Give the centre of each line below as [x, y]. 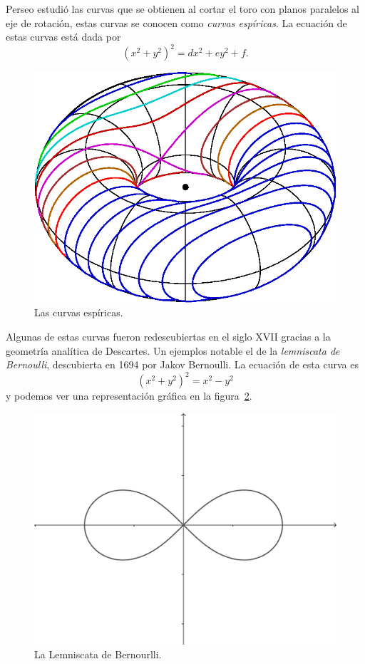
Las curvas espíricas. [79, 312]
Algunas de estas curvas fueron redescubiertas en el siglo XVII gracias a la [168, 337]
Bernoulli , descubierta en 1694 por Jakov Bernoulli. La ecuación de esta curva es [182, 364]
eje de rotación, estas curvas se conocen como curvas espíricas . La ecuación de [176, 22]
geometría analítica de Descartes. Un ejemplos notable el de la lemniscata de [173, 350]
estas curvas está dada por [63, 37]
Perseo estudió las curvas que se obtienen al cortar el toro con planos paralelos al [182, 9]
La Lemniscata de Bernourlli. [98, 654]
